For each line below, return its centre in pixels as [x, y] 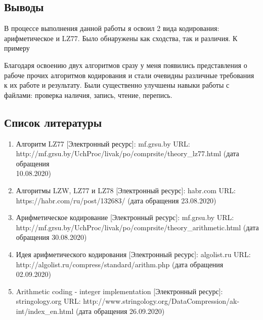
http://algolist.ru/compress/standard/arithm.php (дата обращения [120, 264]
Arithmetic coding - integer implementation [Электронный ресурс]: [119, 291]
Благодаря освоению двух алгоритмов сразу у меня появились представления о [126, 65]
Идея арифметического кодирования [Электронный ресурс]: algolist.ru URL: [133, 254]
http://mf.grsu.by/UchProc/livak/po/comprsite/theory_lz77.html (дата [127, 153]
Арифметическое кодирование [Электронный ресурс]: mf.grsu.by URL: [125, 217]
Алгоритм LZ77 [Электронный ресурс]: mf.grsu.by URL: [103, 143]
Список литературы [53, 122]
